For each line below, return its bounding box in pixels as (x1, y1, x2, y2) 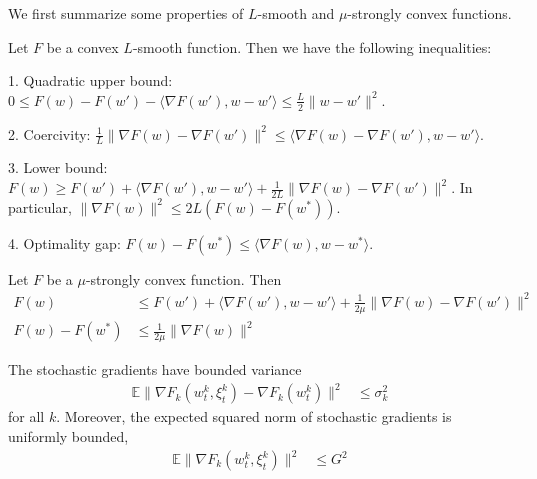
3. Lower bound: (8, 157, 108, 178)
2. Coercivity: (8, 123, 91, 144)
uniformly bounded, (8, 425, 129, 446)
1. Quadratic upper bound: (8, 70, 173, 91)
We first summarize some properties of (8, 3, 244, 23)
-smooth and (257, 3, 335, 23)
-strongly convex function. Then (85, 268, 282, 289)
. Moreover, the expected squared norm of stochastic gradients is (56, 406, 452, 427)
